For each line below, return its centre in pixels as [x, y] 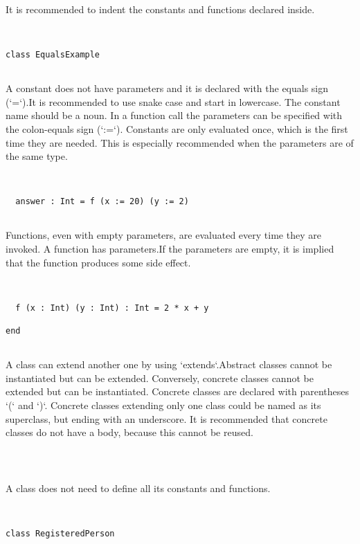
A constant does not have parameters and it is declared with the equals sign [167, 88]
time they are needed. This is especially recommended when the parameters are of [180, 142]
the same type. [37, 156]
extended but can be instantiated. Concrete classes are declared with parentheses [178, 391]
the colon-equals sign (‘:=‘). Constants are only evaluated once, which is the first [177, 129]
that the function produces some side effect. [98, 262]
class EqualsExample [53, 54]
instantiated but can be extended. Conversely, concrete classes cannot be [160, 378]
